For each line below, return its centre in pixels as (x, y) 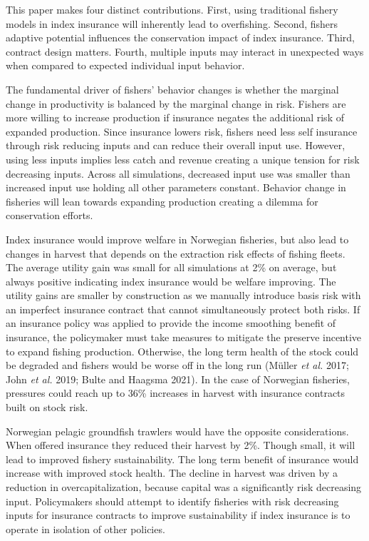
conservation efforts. (50, 215)
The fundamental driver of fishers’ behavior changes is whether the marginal (172, 89)
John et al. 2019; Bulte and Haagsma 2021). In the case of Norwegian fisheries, (178, 379)
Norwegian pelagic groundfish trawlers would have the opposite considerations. (177, 431)
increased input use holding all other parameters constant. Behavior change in (176, 187)
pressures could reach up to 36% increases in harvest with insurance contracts (176, 393)
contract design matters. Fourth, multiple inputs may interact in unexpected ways (185, 51)
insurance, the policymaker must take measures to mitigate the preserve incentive (184, 337)
